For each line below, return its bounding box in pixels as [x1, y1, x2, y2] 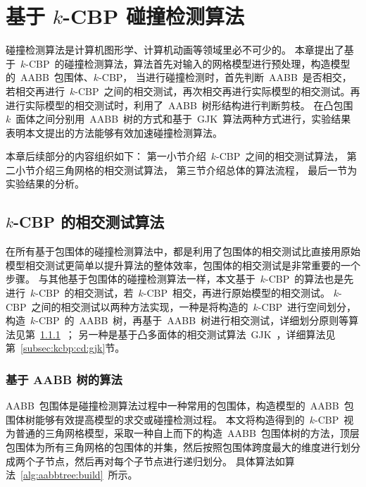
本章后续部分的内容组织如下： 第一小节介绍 [6, 149, 206, 164]
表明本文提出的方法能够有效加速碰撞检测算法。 [6, 125, 222, 140]
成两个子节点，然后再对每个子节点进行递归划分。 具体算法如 [6, 453, 285, 468]
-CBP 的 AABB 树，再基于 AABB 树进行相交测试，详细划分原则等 [35, 313, 349, 328]
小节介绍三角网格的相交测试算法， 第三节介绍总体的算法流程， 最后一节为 [15, 162, 358, 177]
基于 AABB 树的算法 [6, 370, 122, 388]
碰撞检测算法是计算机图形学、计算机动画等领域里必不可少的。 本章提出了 [6, 42, 344, 57]
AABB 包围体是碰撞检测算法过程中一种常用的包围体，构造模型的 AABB [6, 398, 339, 413]
